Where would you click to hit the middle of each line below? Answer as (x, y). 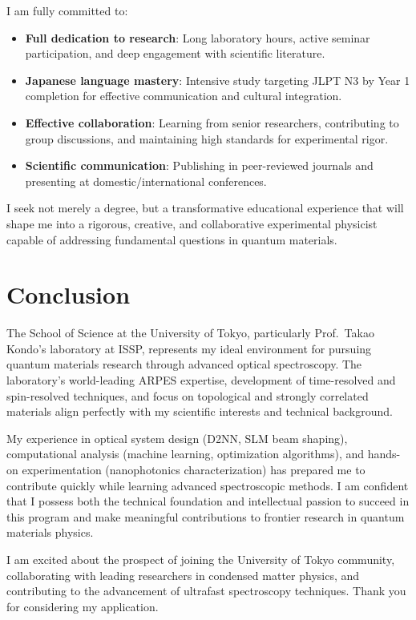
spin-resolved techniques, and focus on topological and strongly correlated (188, 395)
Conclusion (69, 294)
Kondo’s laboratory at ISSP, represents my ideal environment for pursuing (189, 348)
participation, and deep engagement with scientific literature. (175, 53)
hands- (384, 454)
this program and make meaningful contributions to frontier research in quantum (206, 516)
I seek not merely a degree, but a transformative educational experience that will (205, 208)
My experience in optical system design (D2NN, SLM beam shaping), (177, 438)
